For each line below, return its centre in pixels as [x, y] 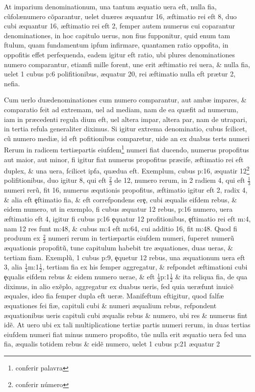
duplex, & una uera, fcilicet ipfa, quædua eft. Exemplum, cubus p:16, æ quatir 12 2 [127, 170]
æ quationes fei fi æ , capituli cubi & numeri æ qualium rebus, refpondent [110, 306]
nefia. [12, 83]
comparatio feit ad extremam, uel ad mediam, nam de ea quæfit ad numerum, [121, 109]
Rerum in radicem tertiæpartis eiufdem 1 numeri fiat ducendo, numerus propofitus [127, 149]
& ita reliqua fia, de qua [211, 277]
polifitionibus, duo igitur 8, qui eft [55, 180]
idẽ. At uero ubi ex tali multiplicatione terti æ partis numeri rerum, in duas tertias [127, 325]
